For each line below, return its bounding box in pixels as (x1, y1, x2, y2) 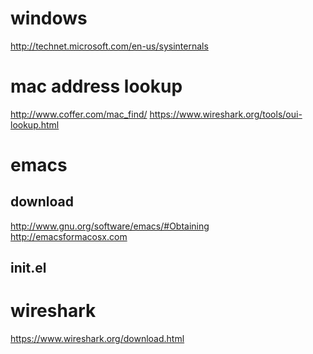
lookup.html (10, 118, 60, 131)
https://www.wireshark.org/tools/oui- (149, 108, 303, 120)
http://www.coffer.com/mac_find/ (10, 108, 148, 120)
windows (10, 7, 88, 30)
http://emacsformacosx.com (10, 230, 128, 242)
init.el (10, 260, 47, 277)
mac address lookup (10, 75, 183, 98)
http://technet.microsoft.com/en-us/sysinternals (10, 40, 209, 52)
